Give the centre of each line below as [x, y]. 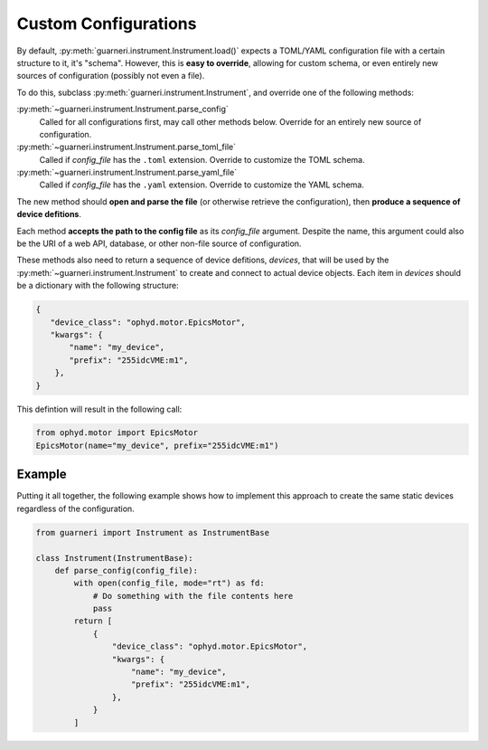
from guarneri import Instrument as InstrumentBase [153, 532]
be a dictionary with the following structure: [98, 286]
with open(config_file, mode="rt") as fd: [169, 583]
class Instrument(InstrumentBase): [114, 558]
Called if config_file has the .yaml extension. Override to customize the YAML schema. [202, 185]
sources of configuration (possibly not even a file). [111, 76]
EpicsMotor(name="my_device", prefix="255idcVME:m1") [157, 445]
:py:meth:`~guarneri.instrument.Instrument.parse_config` [123, 109]
